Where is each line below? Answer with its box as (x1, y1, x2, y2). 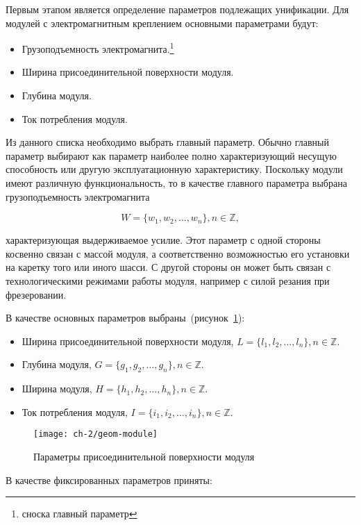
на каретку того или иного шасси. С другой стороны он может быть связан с (6, 260, 331, 274)
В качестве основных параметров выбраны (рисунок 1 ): (6, 310, 245, 325)
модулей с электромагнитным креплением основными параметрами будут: (6, 15, 319, 30)
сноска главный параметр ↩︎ (22, 506, 137, 521)
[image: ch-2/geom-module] (33, 429, 158, 440)
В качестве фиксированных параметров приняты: (6, 472, 212, 487)
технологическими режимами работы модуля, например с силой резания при (6, 273, 330, 287)
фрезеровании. (6, 287, 67, 301)
